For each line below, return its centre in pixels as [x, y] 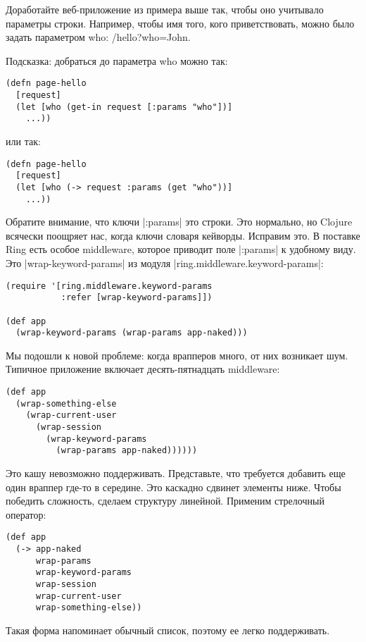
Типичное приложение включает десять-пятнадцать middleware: [143, 369]
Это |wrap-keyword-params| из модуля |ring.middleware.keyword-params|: [165, 263]
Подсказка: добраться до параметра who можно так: [117, 60]
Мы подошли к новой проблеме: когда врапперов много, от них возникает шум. [177, 355]
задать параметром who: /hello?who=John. [98, 37]
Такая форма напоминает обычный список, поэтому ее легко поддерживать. [168, 630]
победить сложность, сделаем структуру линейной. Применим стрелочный [165, 501]
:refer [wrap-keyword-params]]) [137, 298]
